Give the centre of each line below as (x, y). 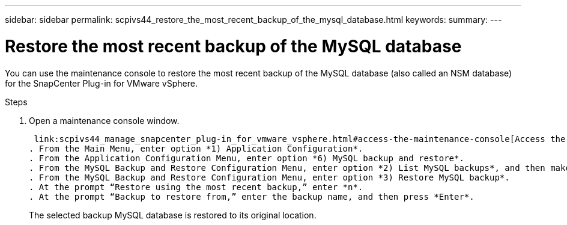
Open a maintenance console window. (104, 120)
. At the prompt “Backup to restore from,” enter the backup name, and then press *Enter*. (252, 196)
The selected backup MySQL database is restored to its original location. (173, 215)
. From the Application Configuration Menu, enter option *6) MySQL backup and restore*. (247, 158)
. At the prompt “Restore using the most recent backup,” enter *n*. (196, 187)
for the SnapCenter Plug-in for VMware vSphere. (101, 83)
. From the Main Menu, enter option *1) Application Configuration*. (196, 148)
